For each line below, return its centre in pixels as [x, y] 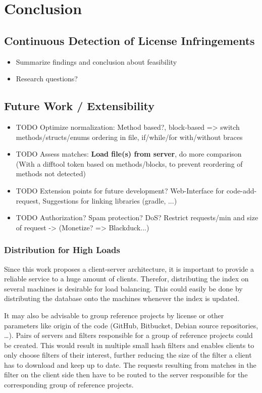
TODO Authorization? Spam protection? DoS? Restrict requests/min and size [137, 217]
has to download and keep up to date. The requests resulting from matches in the [130, 364]
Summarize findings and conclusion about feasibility [96, 61]
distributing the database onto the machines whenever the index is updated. [122, 298]
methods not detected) [51, 174]
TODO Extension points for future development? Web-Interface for [120, 190]
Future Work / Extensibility [80, 106]
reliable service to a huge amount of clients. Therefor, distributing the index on [126, 279]
